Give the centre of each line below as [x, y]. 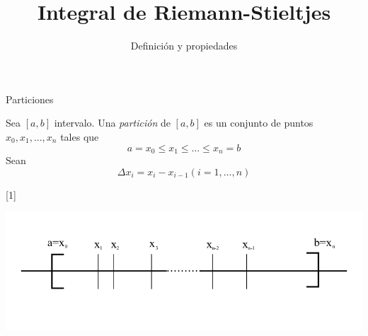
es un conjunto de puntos [259, 123]
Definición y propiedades [184, 46]
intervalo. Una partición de [112, 123]
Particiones [30, 99]
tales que [80, 136]
